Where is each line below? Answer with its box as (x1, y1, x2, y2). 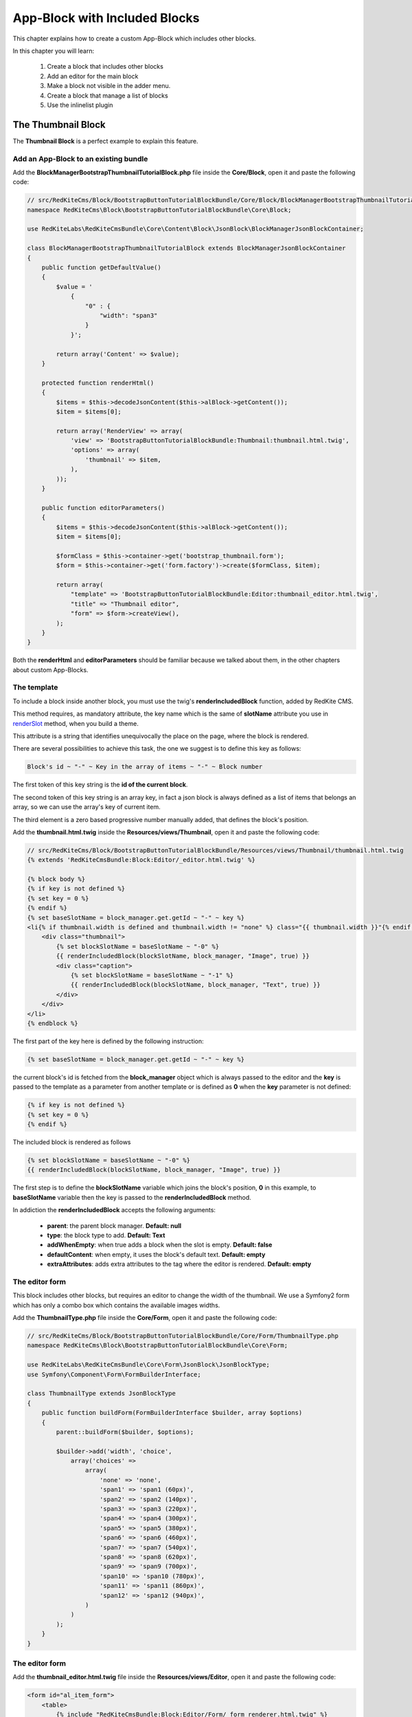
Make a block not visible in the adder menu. (47, 82, 171, 90)
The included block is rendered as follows (12, 1138, 131, 1146)
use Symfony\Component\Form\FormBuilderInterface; (27, 1370, 202, 1378)
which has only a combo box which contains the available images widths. (12, 1301, 220, 1309)
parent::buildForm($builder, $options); (56, 1428, 194, 1435)
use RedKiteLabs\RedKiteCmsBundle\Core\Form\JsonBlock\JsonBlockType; (27, 1361, 271, 1369)
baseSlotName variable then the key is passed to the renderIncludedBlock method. (12, 1193, 252, 1201)
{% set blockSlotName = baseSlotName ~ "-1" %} (70, 971, 234, 979)
